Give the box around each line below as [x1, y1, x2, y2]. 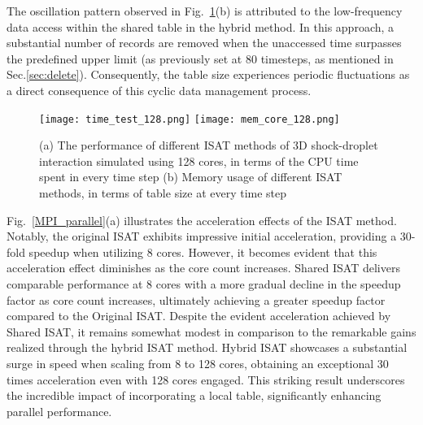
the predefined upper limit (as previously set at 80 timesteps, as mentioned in [7, 50, 394, 67]
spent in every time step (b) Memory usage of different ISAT [39, 168, 342, 185]
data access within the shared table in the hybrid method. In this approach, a [7, 18, 395, 35]
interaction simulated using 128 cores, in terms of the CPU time [39, 152, 359, 169]
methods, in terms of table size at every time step [39, 184, 287, 201]
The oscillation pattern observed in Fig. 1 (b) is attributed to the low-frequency [7, 2, 403, 19]
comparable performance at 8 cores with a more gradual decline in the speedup [7, 275, 401, 292]
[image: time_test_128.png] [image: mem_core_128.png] [39, 113, 340, 125]
